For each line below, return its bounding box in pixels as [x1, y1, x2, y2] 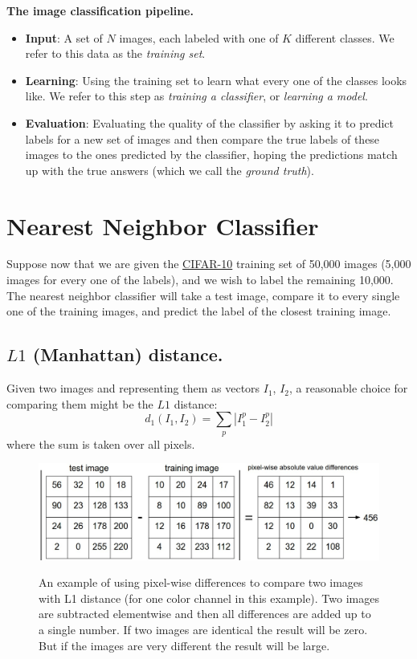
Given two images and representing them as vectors [6, 380, 260, 397]
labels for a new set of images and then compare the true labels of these [25, 130, 380, 147]
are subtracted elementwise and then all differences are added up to [39, 605, 371, 622]
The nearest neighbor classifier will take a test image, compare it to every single [6, 287, 400, 303]
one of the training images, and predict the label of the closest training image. [6, 303, 391, 319]
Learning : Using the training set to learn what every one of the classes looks [25, 71, 407, 88]
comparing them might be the [6, 395, 153, 412]
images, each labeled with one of [119, 29, 279, 46]
